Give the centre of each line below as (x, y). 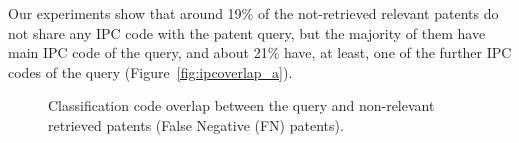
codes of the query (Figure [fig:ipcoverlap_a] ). (150, 71)
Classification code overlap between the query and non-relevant (241, 105)
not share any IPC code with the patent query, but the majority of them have (247, 32)
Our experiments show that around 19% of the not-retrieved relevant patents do (253, 13)
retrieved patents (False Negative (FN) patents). (196, 124)
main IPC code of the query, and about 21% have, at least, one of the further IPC (260, 52)
